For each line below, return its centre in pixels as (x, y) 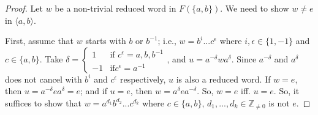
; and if (94, 91)
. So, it (286, 91)
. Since (244, 58)
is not (279, 102)
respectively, (143, 79)
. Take (51, 58)
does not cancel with (44, 79)
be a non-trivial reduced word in (115, 8)
